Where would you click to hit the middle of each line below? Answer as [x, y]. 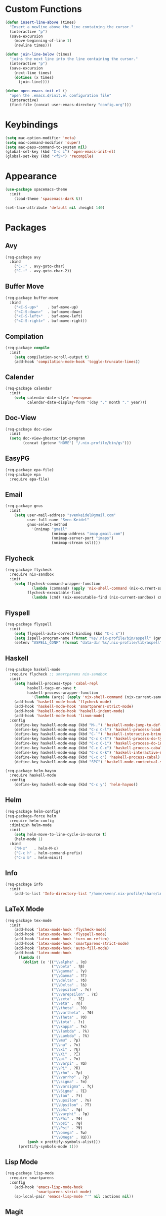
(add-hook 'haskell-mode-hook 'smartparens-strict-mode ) [74, 707]
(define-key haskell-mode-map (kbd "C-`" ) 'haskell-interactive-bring [88, 734]
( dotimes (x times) [34, 77]
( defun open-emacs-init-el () [36, 91]
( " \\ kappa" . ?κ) [69, 1027]
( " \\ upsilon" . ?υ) [72, 1100]
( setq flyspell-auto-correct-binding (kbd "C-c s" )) [69, 633]
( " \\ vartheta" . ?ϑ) [73, 1013]
